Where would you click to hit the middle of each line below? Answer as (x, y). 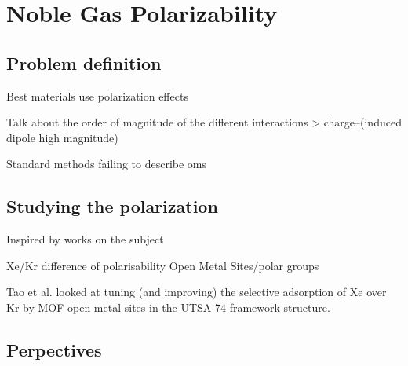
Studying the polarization (112, 206)
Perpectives (54, 349)
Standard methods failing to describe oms (107, 164)
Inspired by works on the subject (85, 239)
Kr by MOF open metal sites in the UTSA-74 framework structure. (168, 307)
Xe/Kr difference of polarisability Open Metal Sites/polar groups (163, 265)
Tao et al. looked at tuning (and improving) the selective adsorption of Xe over (197, 292)
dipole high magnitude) (62, 137)
